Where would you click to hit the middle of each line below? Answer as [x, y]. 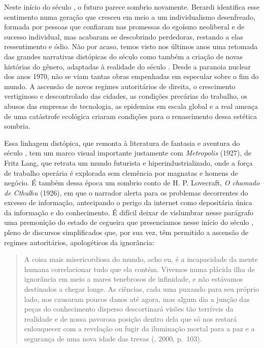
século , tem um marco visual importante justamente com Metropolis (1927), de [128, 153]
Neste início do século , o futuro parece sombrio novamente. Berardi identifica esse [132, 7]
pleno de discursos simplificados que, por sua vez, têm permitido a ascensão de [126, 232]
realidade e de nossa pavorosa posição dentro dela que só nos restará [130, 318]
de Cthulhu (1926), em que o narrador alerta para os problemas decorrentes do [126, 192]
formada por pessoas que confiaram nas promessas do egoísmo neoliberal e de [124, 27]
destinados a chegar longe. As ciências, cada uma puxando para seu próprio [141, 289]
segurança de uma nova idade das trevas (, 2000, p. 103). [113, 338]
